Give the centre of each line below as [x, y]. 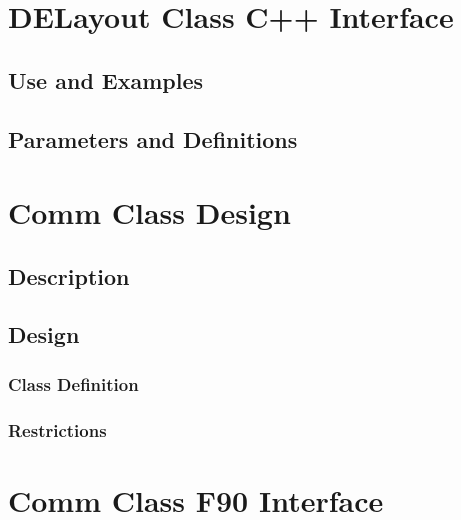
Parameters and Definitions [153, 138]
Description [69, 275]
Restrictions [57, 429]
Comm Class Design [149, 212]
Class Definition [73, 383]
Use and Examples [106, 79]
